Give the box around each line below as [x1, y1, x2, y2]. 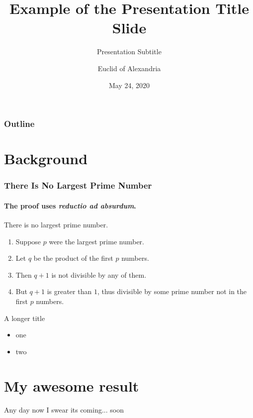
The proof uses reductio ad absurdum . [4, 200, 136, 210]
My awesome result [4, 375, 139, 396]
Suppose [15, 236, 41, 246]
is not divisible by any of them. [51, 269, 147, 280]
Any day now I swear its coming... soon [4, 404, 124, 415]
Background [4, 148, 88, 169]
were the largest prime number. [49, 236, 144, 246]
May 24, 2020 [108, 80, 150, 90]
